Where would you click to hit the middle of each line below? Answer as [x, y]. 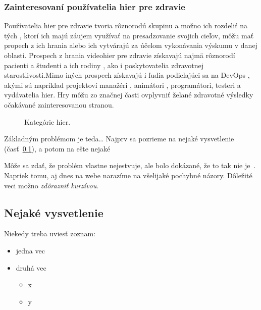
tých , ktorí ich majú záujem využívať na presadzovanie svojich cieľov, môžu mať [129, 35]
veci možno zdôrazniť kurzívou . [51, 185]
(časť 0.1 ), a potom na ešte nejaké [57, 148]
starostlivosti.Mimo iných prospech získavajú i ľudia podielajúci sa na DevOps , [127, 75]
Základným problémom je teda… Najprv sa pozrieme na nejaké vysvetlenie [119, 139]
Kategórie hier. [47, 121]
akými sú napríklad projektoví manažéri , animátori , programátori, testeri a [122, 85]
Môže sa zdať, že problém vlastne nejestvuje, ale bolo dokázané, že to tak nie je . [130, 165]
